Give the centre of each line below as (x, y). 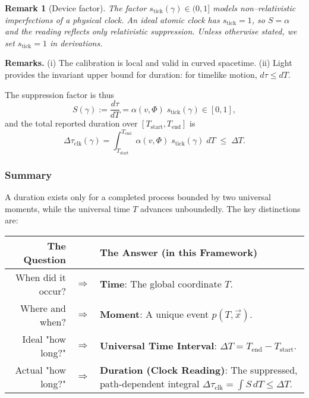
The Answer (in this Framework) (179, 252)
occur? (53, 290)
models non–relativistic (254, 8)
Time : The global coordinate (160, 284)
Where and (43, 308)
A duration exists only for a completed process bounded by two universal (138, 196)
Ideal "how (44, 339)
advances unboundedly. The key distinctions (220, 208)
